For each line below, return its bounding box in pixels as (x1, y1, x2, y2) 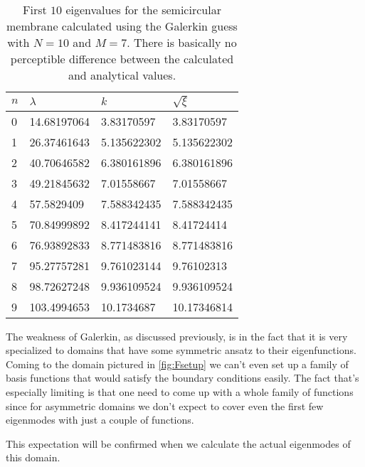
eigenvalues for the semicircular (65, 1, 221, 18)
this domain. (6, 450, 60, 465)
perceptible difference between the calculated (10, 50, 234, 67)
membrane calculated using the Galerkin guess (6, 18, 238, 34)
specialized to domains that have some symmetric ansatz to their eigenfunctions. (6, 343, 356, 358)
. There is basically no (127, 34, 237, 50)
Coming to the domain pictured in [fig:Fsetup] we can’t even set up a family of (6, 356, 349, 371)
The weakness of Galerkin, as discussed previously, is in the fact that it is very (6, 328, 348, 343)
